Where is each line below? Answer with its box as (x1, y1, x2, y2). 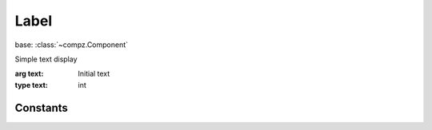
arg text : (14, 69, 44, 79)
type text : (14, 80, 48, 89)
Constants (14, 100, 68, 115)
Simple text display (14, 54, 78, 64)
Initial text (78, 69, 110, 79)
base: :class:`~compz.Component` (14, 40, 128, 49)
